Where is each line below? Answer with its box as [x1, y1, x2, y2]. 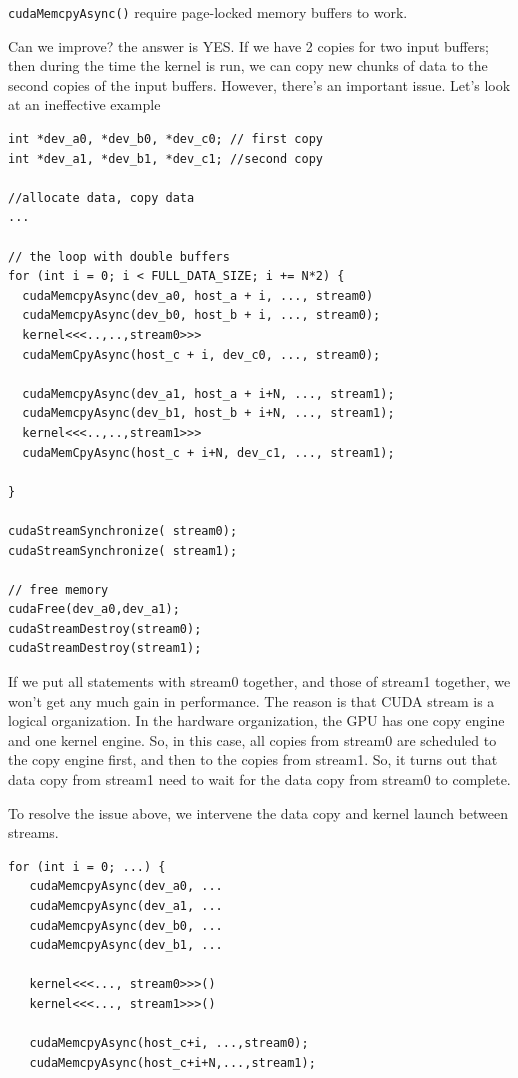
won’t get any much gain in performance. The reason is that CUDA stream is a [8, 690, 495, 711]
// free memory [8, 582, 109, 597]
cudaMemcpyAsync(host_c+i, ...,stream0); [29, 1036, 309, 1051]
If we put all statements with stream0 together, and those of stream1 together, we [8, 671, 511, 692]
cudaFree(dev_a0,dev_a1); [8, 602, 180, 617]
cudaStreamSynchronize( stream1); [8, 543, 238, 558]
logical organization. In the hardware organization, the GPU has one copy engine [8, 710, 505, 731]
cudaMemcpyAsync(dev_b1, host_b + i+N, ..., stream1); [22, 406, 395, 421]
